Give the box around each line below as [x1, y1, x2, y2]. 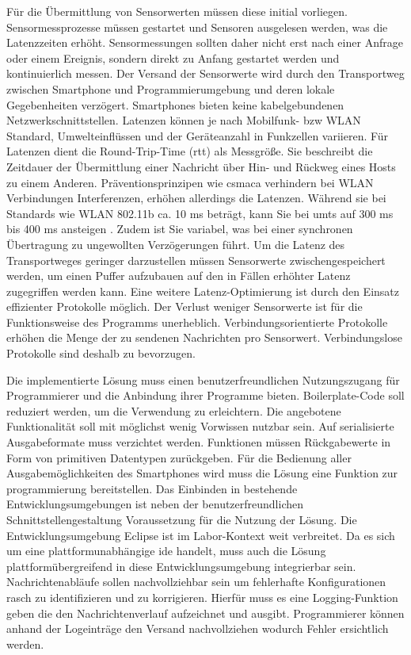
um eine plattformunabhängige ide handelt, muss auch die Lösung [6, 542, 326, 559]
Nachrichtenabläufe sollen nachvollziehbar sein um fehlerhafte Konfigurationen [6, 573, 386, 590]
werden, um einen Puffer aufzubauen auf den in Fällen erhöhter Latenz [6, 267, 351, 284]
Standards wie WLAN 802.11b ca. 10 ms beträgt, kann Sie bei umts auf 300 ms [6, 205, 394, 221]
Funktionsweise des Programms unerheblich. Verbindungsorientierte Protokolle [6, 313, 388, 330]
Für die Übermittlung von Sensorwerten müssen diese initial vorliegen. [6, 3, 348, 19]
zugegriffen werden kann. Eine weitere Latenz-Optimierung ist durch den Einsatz [6, 282, 399, 299]
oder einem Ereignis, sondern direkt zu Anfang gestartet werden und [6, 49, 340, 66]
